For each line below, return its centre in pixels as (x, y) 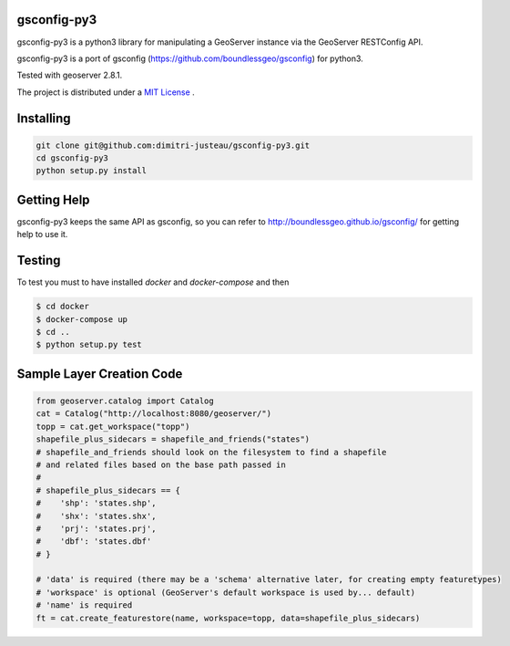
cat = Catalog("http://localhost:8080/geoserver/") (154, 414)
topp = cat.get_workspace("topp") (113, 426)
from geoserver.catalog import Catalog (125, 401)
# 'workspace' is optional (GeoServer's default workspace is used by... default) (226, 592)
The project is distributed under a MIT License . (106, 92)
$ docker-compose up (82, 319)
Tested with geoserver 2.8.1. (70, 75)
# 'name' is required (84, 605)
